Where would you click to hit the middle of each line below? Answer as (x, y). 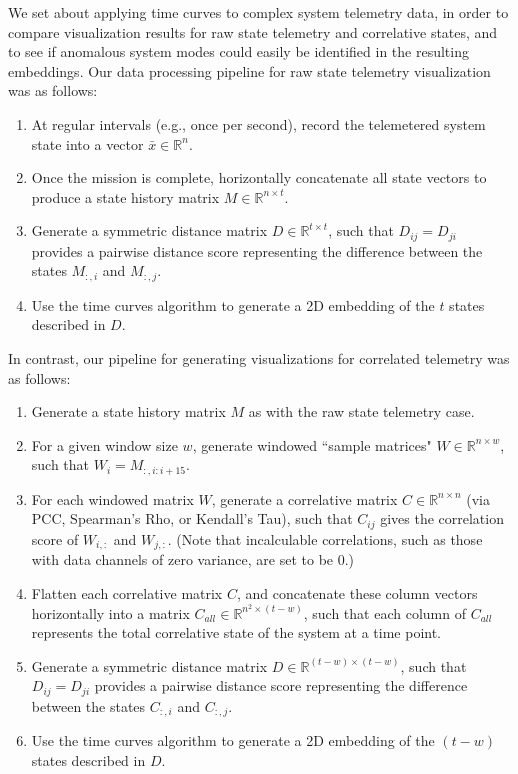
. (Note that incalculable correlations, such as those (325, 538)
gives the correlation (442, 518)
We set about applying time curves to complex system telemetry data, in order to (258, 12)
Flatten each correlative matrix (127, 592)
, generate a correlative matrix (304, 498)
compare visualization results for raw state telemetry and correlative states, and (253, 31)
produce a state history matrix (125, 196)
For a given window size (104, 444)
